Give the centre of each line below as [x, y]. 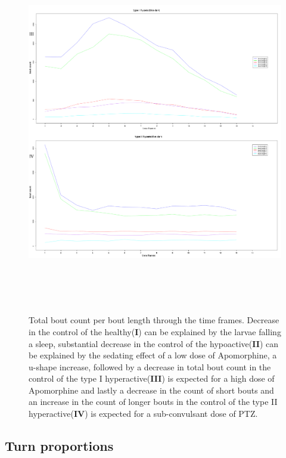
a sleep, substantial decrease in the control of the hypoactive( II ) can [154, 343]
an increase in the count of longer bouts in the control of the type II [153, 402]
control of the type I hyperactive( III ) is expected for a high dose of [152, 378]
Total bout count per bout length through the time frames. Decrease [154, 320]
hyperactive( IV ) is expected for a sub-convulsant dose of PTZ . [143, 414]
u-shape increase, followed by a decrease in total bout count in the [150, 366]
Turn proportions [59, 446]
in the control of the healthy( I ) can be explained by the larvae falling [155, 331]
